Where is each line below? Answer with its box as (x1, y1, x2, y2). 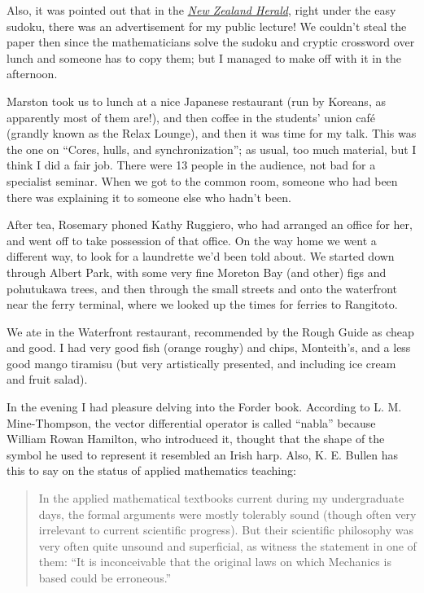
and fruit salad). (7, 371, 88, 388)
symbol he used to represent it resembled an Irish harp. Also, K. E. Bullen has (7, 446, 398, 463)
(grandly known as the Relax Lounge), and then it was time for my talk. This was (7, 125, 417, 142)
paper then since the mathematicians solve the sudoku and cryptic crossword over (7, 33, 415, 51)
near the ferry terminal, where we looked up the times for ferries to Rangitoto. (7, 296, 398, 313)
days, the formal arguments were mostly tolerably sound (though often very (38, 505, 417, 522)
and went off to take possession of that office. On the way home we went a (7, 231, 377, 248)
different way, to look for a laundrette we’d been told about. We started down (7, 248, 395, 265)
